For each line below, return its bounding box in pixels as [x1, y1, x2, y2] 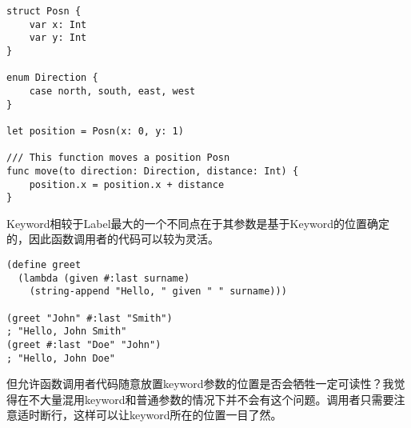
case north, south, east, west [29, 85, 196, 97]
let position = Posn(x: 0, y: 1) [6, 125, 184, 137]
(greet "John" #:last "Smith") [6, 312, 173, 324]
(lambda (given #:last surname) [18, 272, 190, 284]
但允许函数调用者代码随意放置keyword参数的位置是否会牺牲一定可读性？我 [6, 375, 394, 392]
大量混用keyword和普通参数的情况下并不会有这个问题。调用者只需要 [39, 390, 394, 407]
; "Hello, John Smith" [6, 326, 127, 338]
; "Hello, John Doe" [6, 352, 116, 364]
